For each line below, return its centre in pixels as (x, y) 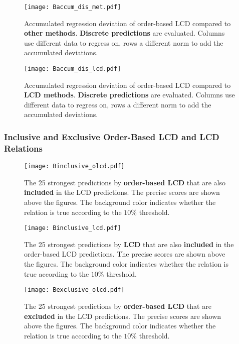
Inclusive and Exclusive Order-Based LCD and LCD (112, 136)
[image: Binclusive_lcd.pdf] (73, 228)
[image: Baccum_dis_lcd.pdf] (73, 69)
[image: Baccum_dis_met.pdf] (73, 7)
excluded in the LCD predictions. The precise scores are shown (123, 316)
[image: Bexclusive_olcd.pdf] (74, 290)
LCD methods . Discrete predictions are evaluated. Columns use (130, 95)
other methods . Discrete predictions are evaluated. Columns (125, 33)
